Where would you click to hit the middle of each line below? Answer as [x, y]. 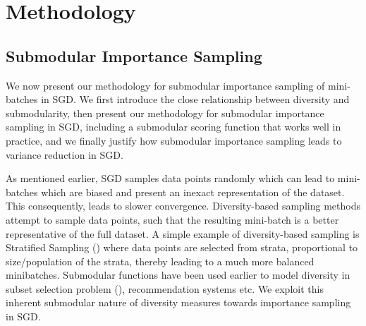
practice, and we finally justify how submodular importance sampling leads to [174, 140]
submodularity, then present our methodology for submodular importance [165, 113]
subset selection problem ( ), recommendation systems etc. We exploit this [165, 288]
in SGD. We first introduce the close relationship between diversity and [195, 99]
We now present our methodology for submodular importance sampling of [165, 85]
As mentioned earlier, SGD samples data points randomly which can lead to [170, 178]
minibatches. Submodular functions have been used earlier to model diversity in [178, 275]
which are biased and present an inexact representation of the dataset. [193, 192]
